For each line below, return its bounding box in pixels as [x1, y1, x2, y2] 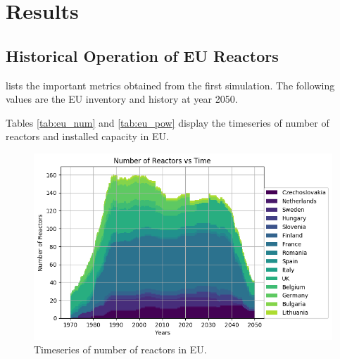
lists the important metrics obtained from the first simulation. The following [6, 77, 335, 92]
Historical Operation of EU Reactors [6, 44, 279, 66]
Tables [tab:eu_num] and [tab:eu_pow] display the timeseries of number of [6, 115, 329, 130]
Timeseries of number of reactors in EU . [34, 342, 207, 357]
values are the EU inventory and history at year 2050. [6, 92, 238, 106]
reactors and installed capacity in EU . [6, 129, 169, 144]
